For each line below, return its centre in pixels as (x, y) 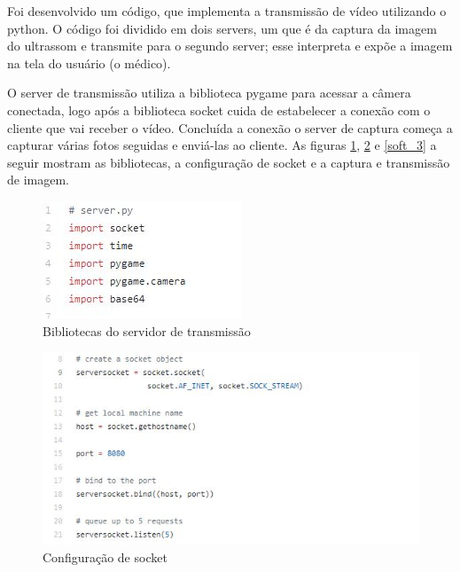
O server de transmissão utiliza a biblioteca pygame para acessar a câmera (209, 93)
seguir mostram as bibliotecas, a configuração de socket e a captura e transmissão (229, 162)
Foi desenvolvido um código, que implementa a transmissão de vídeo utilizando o (227, 11)
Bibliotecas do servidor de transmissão (147, 330)
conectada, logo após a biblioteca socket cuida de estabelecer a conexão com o (219, 110)
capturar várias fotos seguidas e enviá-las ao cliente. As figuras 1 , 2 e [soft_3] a (222, 145)
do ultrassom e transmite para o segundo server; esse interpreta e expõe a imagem (230, 46)
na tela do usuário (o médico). (89, 63)
